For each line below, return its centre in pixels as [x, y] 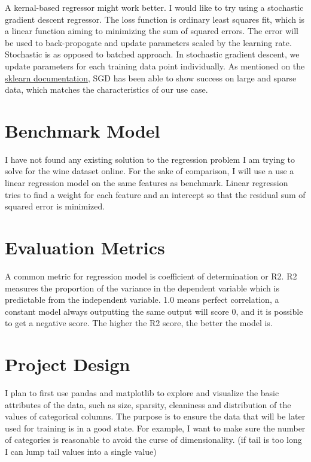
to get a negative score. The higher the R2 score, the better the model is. [139, 323]
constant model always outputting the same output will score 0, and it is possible [154, 311]
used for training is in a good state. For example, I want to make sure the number [155, 428]
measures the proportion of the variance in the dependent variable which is [142, 288]
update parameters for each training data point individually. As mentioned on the [155, 66]
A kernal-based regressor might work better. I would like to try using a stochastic [154, 7]
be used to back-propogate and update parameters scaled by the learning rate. [148, 42]
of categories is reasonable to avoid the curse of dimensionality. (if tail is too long [153, 440]
